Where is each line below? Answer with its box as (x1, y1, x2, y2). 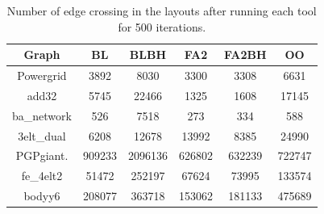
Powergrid (17, 67, 67, 84)
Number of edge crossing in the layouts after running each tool (6, 2, 317, 19)
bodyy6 (23, 187, 60, 204)
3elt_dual (18, 127, 66, 144)
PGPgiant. (15, 147, 69, 164)
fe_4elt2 (21, 167, 63, 184)
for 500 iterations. (118, 18, 206, 35)
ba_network (12, 107, 72, 124)
